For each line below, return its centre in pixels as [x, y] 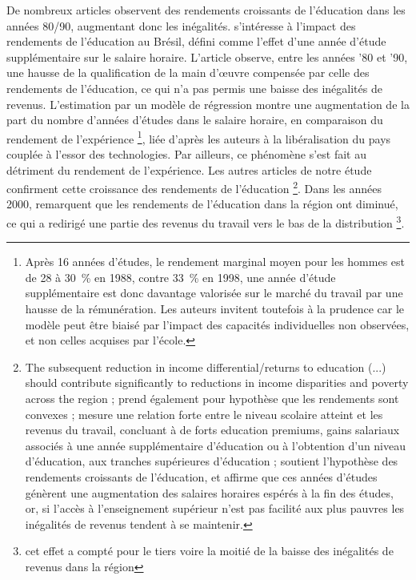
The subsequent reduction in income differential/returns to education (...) [206, 367]
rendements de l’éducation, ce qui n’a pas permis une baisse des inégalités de [194, 88]
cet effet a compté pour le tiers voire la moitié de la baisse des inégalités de [209, 551]
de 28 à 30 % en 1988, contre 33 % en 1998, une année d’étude [180, 277]
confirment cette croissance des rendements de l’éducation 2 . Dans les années [194, 187]
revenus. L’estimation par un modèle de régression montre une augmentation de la [208, 104]
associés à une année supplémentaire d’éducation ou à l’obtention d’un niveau [215, 445]
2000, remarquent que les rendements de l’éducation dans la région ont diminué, [202, 204]
